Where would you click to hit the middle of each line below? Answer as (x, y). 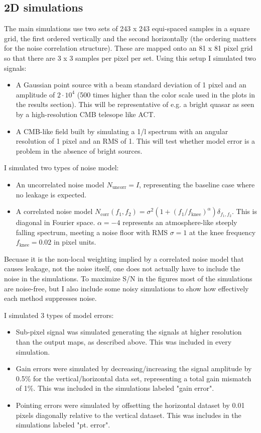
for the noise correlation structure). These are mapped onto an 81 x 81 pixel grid (128, 48)
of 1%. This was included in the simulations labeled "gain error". (115, 388)
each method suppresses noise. (50, 298)
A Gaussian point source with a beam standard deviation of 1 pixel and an (131, 85)
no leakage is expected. (51, 194)
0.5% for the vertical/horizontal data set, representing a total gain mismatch (134, 378)
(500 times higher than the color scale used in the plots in (166, 94)
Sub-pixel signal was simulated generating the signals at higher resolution (129, 332)
